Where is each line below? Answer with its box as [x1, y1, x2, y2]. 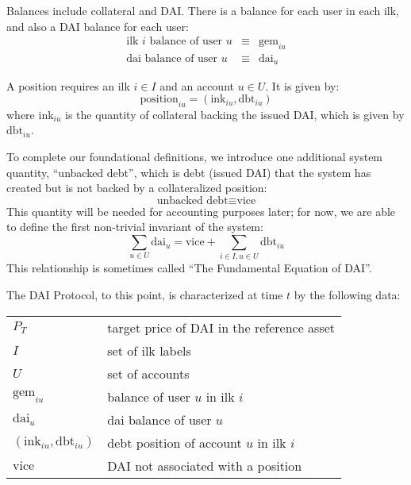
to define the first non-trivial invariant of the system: [6, 218, 263, 235]
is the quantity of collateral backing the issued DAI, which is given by [65, 106, 405, 122]
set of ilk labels [107, 341, 191, 360]
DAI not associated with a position [107, 456, 302, 475]
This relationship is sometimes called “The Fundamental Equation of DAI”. [6, 260, 372, 276]
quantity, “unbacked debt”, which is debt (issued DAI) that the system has [6, 164, 371, 180]
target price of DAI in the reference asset [107, 318, 336, 337]
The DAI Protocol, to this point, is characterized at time [6, 286, 283, 302]
